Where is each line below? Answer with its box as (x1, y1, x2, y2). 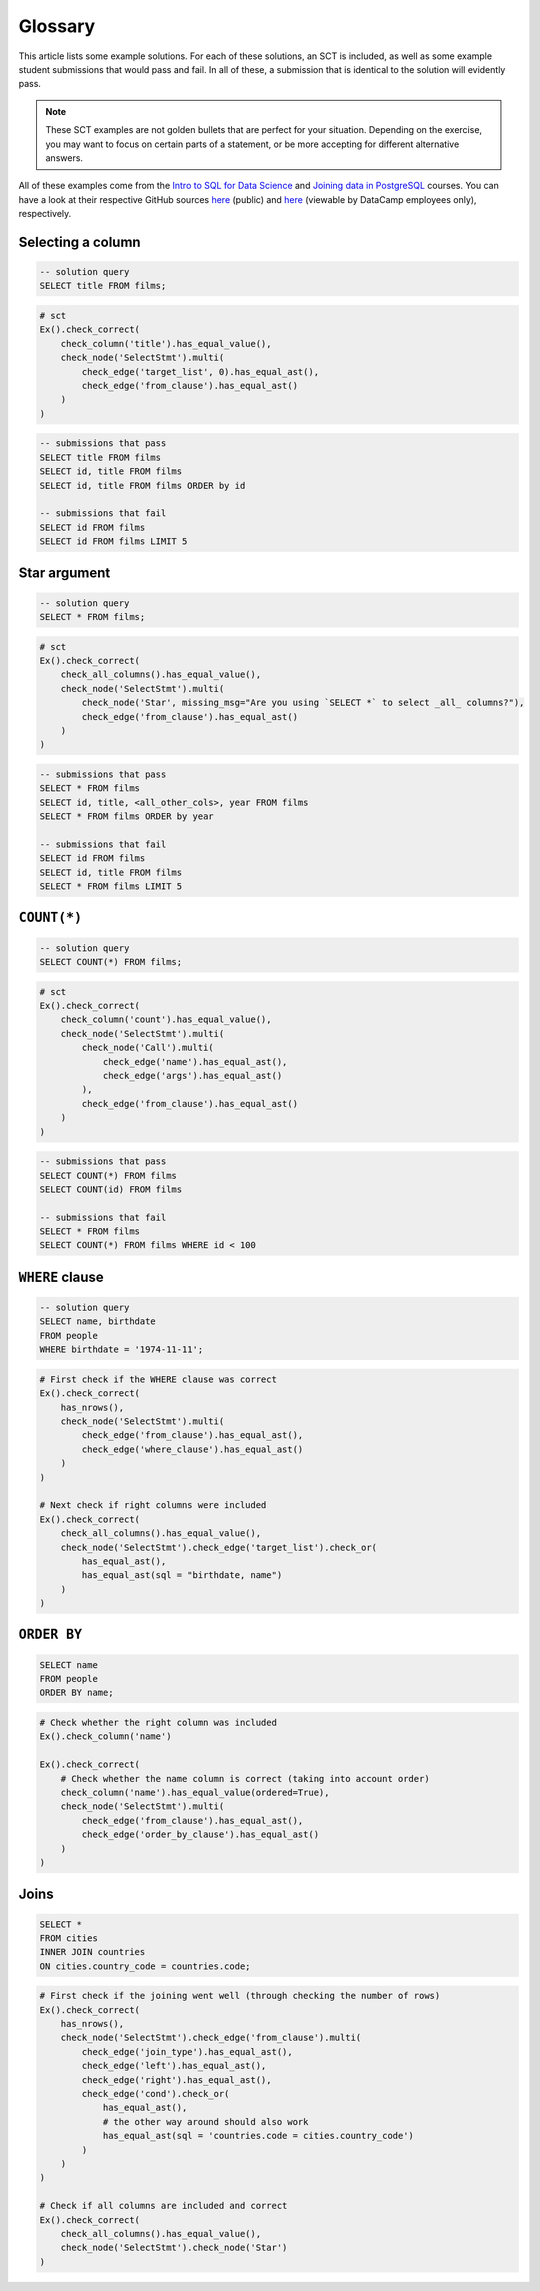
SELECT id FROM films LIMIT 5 (39, 536, 188, 547)
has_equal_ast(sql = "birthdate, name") (81, 1570, 283, 1581)
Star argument (18, 565, 111, 582)
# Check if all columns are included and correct (39, 2200, 288, 2212)
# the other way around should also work (102, 2116, 309, 2127)
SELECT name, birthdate (39, 1316, 157, 1327)
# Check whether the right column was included (39, 1717, 277, 1729)
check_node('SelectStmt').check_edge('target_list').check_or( (60, 1541, 378, 1553)
